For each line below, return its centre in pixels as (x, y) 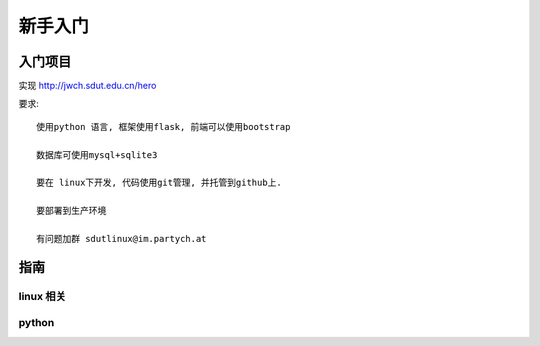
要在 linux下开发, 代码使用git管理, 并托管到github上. (159, 183)
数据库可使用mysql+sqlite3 (97, 154)
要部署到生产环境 (71, 211)
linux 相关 (42, 296)
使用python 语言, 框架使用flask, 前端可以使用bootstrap (163, 126)
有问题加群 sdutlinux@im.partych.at (121, 238)
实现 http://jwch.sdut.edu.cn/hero (87, 86)
